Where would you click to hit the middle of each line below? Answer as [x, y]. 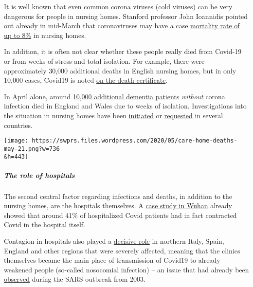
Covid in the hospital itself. [45, 224]
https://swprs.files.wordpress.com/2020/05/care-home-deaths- [135, 141]
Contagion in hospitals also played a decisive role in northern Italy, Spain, [114, 241]
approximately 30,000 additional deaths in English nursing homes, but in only [120, 70]
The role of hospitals [39, 175]
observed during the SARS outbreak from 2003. [75, 279]
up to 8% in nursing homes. [45, 35]
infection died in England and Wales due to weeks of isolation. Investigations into [125, 106]
